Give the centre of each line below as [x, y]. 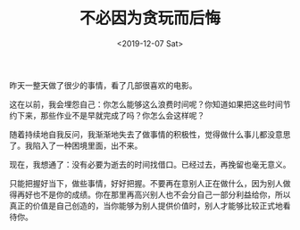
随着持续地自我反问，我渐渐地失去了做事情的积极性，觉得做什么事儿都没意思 [150, 134]
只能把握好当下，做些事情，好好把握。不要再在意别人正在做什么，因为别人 [146, 183]
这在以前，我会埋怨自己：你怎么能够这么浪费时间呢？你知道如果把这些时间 [146, 104]
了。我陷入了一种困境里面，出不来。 [76, 145]
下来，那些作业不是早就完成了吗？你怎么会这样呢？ [111, 115]
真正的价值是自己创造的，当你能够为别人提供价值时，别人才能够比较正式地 [146, 205]
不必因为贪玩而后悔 [150, 18]
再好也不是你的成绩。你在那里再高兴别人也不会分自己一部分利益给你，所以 [154, 194]
